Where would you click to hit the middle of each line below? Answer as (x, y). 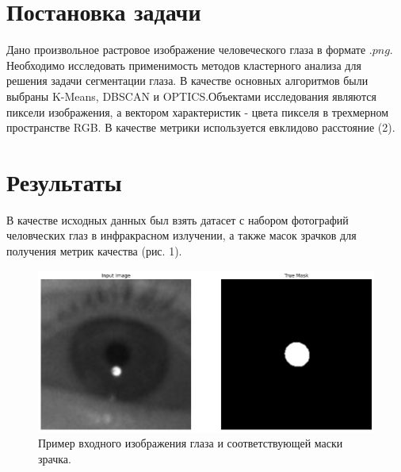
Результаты (64, 181)
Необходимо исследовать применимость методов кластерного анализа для (184, 65)
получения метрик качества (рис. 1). (94, 251)
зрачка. (55, 459)
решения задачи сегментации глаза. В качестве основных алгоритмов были (187, 81)
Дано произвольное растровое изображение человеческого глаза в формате (186, 50)
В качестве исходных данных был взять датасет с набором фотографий (178, 219)
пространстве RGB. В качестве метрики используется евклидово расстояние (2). (201, 127)
